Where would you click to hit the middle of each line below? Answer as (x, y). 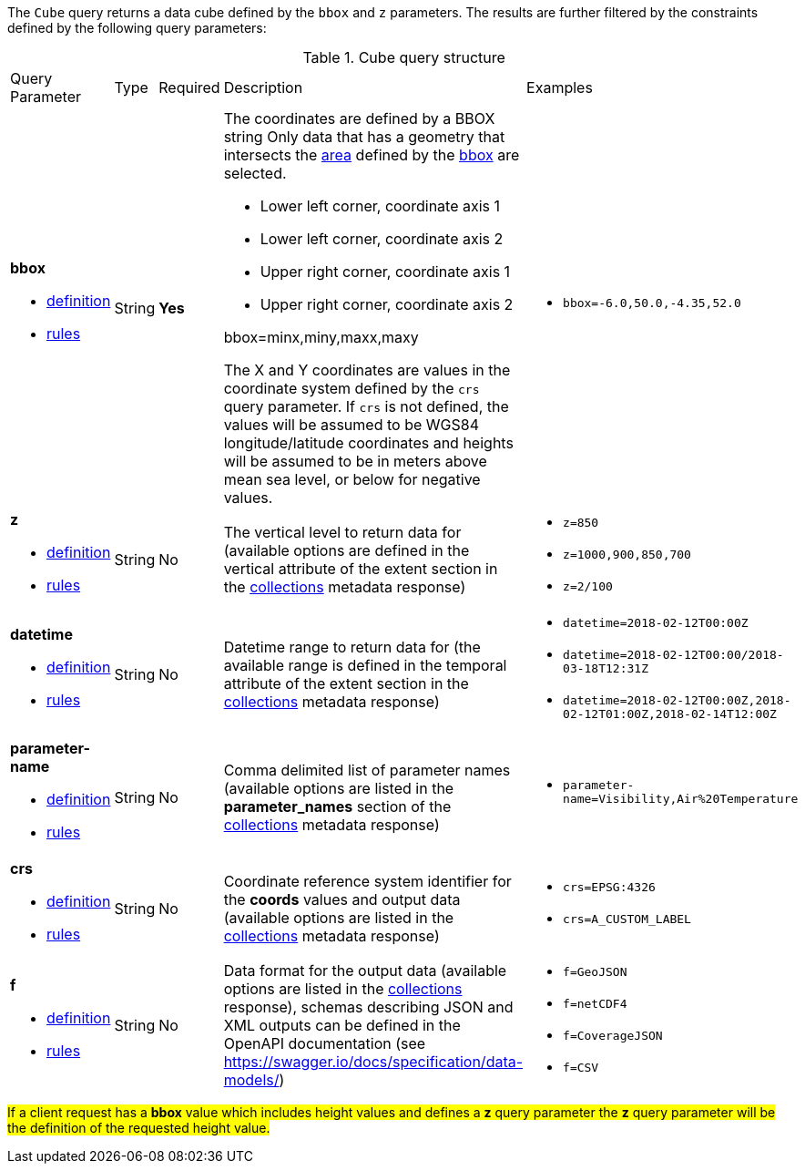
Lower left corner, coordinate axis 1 (380, 206)
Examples (560, 87)
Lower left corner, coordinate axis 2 (382, 239)
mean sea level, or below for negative (352, 479)
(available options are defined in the (346, 550)
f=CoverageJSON (613, 1036)
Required (189, 87)
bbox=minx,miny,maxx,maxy (321, 337)
